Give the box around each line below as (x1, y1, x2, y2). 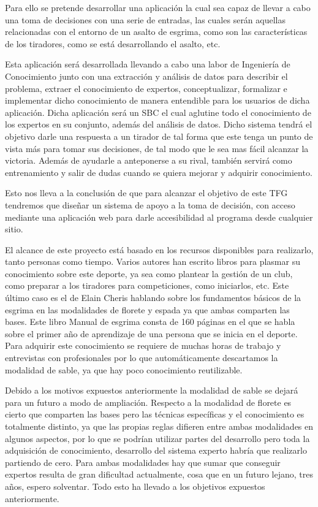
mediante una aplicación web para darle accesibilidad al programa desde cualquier (5, 210, 313, 223)
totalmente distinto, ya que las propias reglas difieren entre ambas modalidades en (5, 420, 314, 432)
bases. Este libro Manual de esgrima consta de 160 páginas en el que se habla (5, 315, 295, 328)
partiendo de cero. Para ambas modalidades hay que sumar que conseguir (5, 456, 281, 468)
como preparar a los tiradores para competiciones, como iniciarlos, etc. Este (5, 279, 289, 292)
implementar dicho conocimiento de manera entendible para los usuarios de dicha (5, 94, 310, 107)
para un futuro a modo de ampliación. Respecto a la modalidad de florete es (5, 395, 292, 408)
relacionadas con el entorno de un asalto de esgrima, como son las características (5, 25, 308, 38)
